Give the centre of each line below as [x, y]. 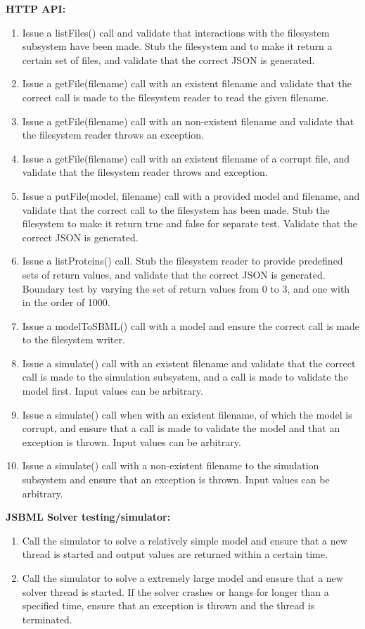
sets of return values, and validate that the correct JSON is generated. [174, 274]
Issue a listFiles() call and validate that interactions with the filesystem [176, 32]
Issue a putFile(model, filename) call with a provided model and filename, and [191, 195]
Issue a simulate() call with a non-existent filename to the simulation [171, 465]
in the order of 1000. [66, 302]
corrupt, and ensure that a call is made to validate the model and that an [181, 428]
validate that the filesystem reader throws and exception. [145, 172]
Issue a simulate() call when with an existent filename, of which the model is [187, 414]
